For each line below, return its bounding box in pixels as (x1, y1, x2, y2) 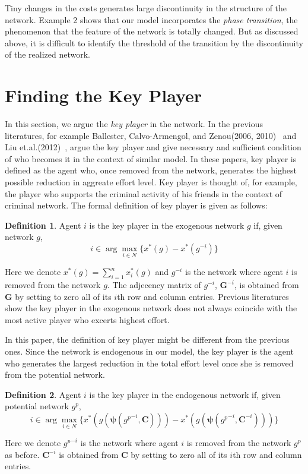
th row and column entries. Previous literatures (117, 290, 289, 302)
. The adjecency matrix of (107, 279, 201, 291)
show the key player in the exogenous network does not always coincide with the (5, 302, 297, 314)
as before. (5, 448, 40, 460)
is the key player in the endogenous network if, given (89, 388, 281, 400)
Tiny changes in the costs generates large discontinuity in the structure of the (5, 2, 287, 14)
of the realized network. (5, 48, 90, 61)
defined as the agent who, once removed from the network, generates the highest (5, 164, 297, 176)
